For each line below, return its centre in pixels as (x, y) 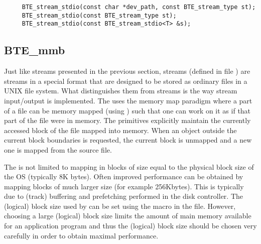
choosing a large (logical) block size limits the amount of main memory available (128, 216)
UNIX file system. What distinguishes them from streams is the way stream (121, 91)
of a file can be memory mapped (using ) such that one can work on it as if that (127, 110)
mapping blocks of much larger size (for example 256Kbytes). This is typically (124, 186)
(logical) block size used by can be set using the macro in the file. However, (120, 206)
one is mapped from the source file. (58, 149)
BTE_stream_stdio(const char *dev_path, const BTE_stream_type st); (139, 7)
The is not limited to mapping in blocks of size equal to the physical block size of (129, 166)
